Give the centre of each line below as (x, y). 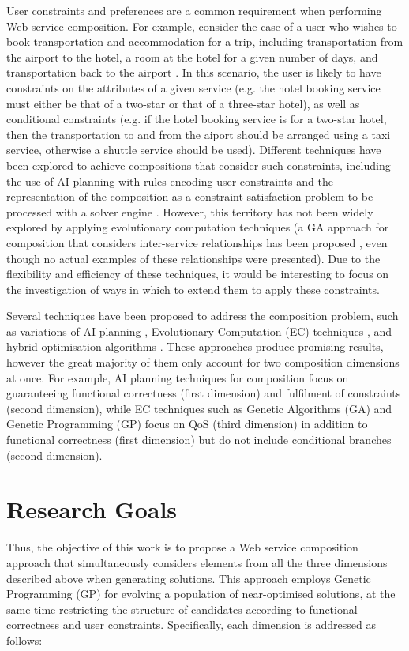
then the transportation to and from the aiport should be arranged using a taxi (199, 134)
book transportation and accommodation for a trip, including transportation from (205, 41)
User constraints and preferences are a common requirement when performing (194, 10)
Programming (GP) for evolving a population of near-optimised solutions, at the (201, 594)
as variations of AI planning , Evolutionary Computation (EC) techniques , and (199, 331)
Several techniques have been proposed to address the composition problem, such (203, 316)
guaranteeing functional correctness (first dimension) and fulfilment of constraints (204, 393)
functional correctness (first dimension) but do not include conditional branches (199, 440)
